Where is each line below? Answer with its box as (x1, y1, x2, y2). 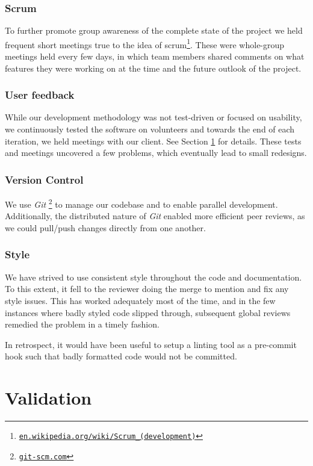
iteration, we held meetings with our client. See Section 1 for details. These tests (5, 134, 302, 147)
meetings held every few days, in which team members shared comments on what (5, 50, 305, 63)
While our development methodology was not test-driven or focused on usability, (5, 111, 302, 123)
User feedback (5, 87, 75, 102)
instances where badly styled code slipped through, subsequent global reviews (5, 306, 291, 318)
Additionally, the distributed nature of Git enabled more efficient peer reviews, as (5, 210, 305, 222)
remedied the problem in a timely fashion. (5, 318, 160, 331)
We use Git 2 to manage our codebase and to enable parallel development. (5, 196, 278, 210)
